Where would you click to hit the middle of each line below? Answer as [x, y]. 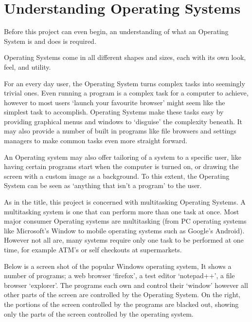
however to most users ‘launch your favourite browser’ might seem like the [115, 102]
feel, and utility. [27, 66]
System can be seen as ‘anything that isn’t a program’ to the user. [103, 185]
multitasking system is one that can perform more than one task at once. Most [122, 211]
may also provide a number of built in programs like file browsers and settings [120, 131]
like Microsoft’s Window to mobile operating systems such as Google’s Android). [124, 230]
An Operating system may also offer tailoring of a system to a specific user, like [123, 157]
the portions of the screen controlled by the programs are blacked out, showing [121, 304]
